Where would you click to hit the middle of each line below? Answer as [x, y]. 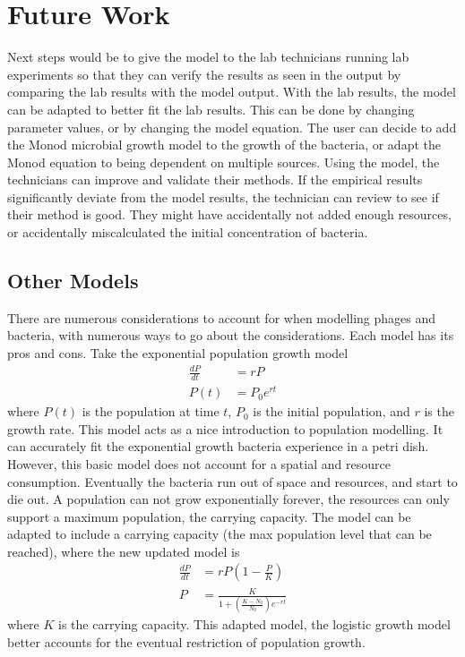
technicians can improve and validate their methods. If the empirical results [215, 179]
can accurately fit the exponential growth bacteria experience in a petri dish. [218, 446]
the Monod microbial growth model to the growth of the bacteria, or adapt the [224, 145]
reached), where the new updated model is [124, 551]
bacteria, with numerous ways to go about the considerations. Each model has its [231, 335]
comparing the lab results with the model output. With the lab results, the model [232, 92]
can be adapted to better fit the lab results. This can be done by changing [211, 109]
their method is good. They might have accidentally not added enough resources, [229, 214]
